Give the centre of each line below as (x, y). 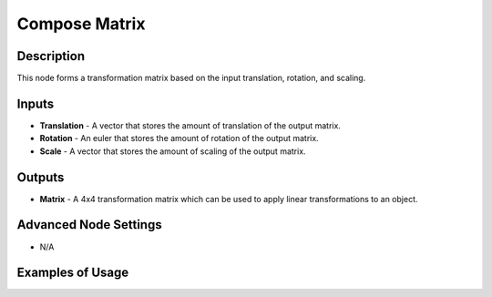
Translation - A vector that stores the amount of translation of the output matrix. (190, 125)
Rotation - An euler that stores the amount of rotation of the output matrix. (179, 138)
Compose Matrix (81, 24)
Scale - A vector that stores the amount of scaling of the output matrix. (173, 151)
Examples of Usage (73, 273)
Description (51, 56)
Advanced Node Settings (90, 225)
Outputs (41, 177)
